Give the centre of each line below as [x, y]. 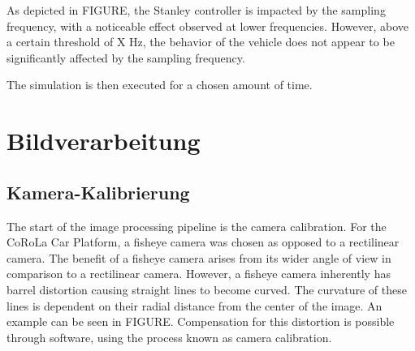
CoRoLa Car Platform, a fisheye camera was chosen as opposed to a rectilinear [203, 242]
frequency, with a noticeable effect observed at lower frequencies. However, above [207, 26]
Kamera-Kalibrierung [98, 192]
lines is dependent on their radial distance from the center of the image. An [195, 305]
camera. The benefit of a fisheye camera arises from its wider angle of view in [199, 257]
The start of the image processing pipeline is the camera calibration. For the [197, 226]
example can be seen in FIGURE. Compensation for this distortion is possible [201, 321]
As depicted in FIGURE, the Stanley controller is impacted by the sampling [196, 10]
